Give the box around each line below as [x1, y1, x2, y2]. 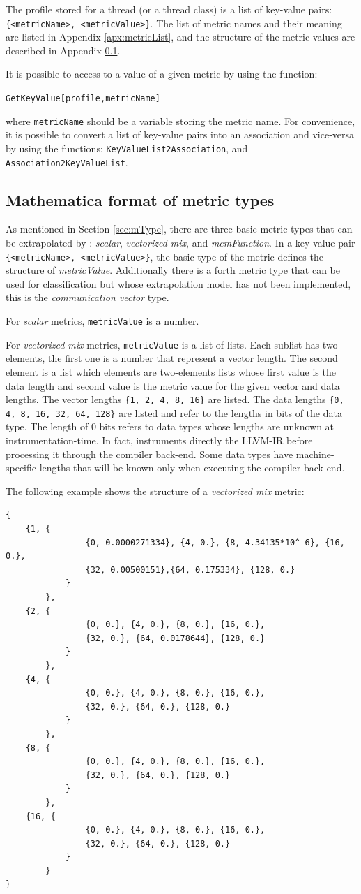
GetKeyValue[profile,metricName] [6, 94, 160, 104]
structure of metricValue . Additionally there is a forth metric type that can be [6, 263, 340, 277]
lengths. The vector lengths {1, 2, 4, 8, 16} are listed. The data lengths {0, [6, 392, 344, 406]
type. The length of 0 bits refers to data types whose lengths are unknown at [6, 419, 335, 434]
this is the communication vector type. [6, 290, 169, 305]
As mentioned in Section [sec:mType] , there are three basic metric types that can [6, 221, 353, 236]
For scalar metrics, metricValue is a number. [6, 314, 199, 328]
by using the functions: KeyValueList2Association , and [6, 140, 248, 155]
